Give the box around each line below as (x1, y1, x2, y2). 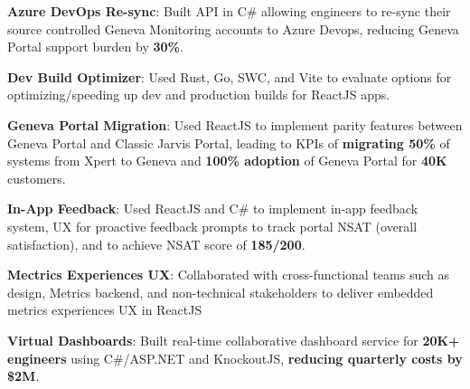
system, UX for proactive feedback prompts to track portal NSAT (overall (7, 216, 418, 235)
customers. (7, 168, 66, 187)
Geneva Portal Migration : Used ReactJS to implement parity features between (7, 115, 463, 134)
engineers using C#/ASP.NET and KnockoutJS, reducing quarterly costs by (7, 348, 463, 367)
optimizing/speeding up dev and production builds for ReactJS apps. (7, 85, 390, 104)
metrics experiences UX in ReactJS (7, 300, 202, 319)
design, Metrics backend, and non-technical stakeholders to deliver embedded (7, 282, 434, 301)
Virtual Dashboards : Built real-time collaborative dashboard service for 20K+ (7, 330, 460, 349)
